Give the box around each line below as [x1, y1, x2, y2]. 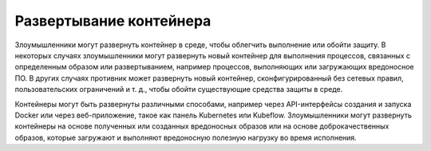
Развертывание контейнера [14, 12, 212, 30]
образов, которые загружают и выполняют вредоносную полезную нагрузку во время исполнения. [14, 133, 357, 142]
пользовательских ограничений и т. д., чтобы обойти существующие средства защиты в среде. [14, 85, 343, 94]
